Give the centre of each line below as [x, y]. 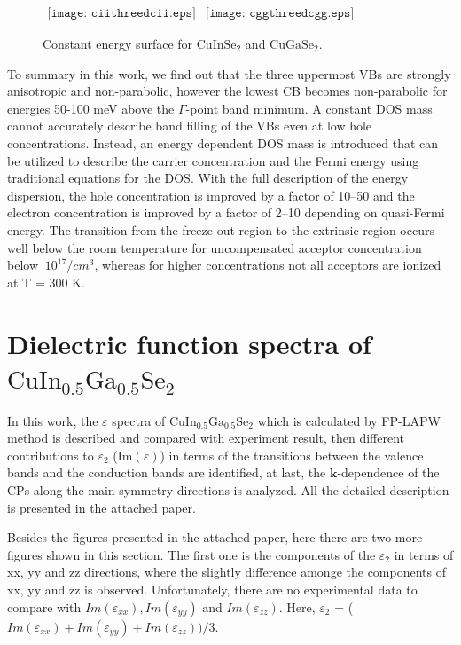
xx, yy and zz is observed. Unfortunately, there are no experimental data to [212, 589]
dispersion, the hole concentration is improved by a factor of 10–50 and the [211, 195]
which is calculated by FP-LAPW [349, 420]
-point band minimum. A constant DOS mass [309, 108]
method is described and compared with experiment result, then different [206, 438]
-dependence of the [388, 472]
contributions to [51, 455]
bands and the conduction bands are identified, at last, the [167, 472]
